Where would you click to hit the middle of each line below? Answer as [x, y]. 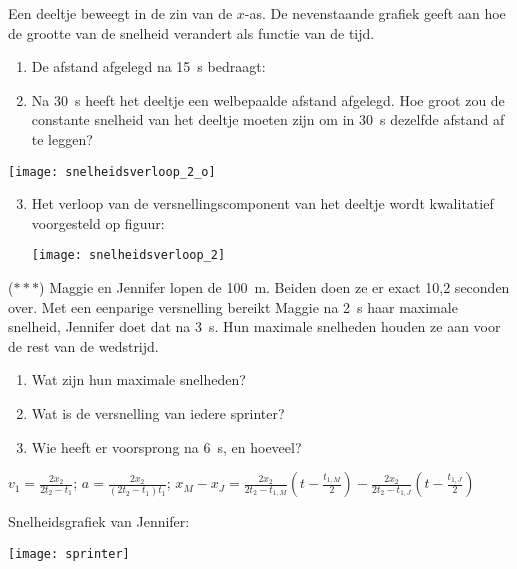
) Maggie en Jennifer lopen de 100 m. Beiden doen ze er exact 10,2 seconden [274, 287]
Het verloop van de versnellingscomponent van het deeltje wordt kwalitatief [262, 203]
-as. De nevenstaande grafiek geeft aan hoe [375, 13]
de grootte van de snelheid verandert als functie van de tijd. [191, 32]
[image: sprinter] [69, 553]
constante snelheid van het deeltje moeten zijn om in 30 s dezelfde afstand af [268, 119]
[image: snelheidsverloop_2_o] [112, 171]
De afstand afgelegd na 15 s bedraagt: [148, 66]
